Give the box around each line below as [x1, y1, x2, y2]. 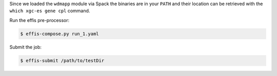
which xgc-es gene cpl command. [9, 8, 90, 14]
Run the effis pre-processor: [9, 17, 70, 23]
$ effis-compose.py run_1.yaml [20, 31, 100, 37]
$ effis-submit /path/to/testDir [20, 58, 105, 63]
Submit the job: [9, 44, 42, 50]
